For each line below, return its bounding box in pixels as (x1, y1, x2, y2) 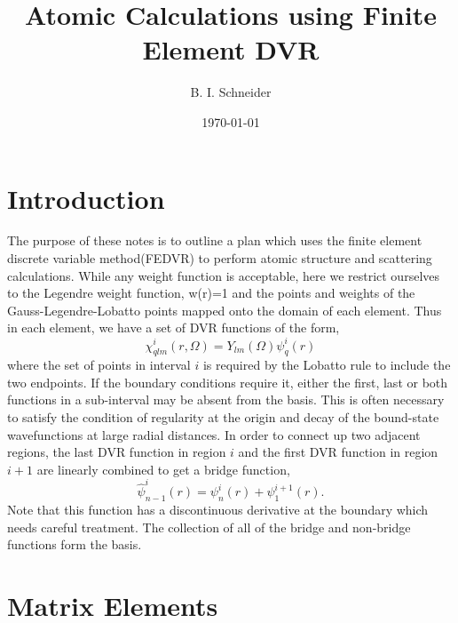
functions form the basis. (7, 535, 142, 554)
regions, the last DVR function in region (7, 443, 226, 461)
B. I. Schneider (190, 83, 272, 101)
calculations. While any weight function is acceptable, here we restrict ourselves (7, 266, 440, 284)
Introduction (7, 180, 165, 216)
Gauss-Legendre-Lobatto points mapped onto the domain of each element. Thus (7, 300, 442, 319)
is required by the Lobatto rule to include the (202, 355, 451, 374)
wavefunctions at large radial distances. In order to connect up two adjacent (7, 425, 421, 443)
